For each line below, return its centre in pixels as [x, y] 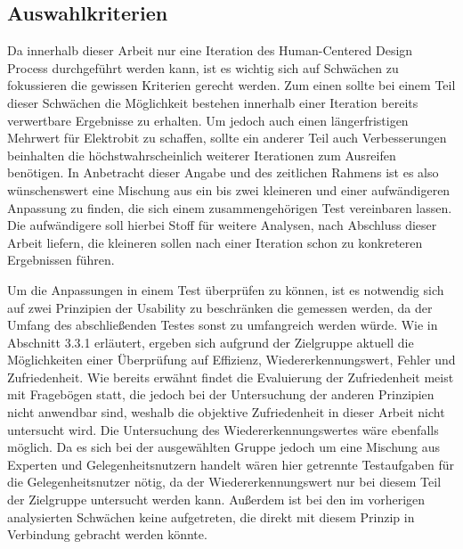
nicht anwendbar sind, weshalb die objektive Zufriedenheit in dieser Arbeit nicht [226, 412]
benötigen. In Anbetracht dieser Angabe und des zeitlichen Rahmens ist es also [223, 172]
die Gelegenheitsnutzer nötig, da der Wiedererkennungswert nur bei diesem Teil [224, 482]
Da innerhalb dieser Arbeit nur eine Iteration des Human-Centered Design [210, 50]
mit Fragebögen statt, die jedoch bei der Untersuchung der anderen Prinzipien [221, 394]
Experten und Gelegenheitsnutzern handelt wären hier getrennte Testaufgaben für [231, 464]
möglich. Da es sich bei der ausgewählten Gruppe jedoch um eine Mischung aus [224, 447]
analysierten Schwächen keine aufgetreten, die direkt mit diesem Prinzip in [211, 516]
